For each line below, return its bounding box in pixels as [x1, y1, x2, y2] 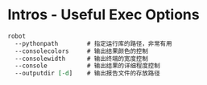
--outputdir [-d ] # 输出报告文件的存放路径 [14, 70, 160, 78]
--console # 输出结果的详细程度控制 [14, 62, 160, 70]
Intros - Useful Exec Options [7, 6, 200, 24]
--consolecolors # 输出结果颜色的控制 [14, 47, 148, 55]
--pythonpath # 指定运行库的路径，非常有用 [14, 39, 172, 47]
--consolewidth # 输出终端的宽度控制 [14, 55, 148, 63]
